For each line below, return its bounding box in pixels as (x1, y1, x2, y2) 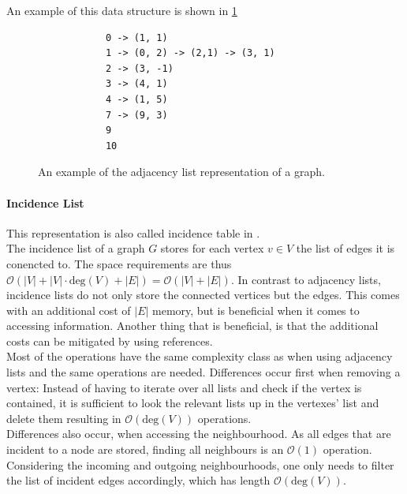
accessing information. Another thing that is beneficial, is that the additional (6, 317, 379, 334)
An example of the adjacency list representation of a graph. (38, 163, 325, 180)
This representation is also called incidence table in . (6, 224, 260, 241)
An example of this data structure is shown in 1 (6, 2, 237, 18)
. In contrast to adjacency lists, (230, 271, 381, 287)
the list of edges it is (296, 240, 395, 256)
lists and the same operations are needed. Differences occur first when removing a (6, 364, 401, 380)
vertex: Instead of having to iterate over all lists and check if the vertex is (6, 379, 362, 395)
